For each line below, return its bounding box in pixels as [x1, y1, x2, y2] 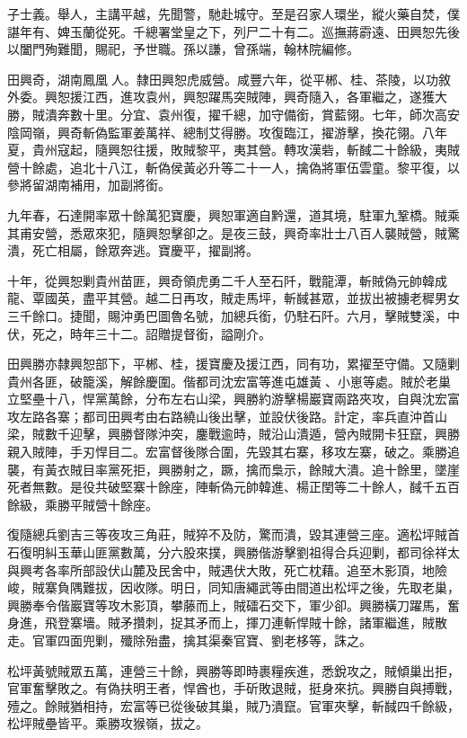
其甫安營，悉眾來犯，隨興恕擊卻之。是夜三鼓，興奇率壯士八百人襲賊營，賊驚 [7, 223, 460, 242]
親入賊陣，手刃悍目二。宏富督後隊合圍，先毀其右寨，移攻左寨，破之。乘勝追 [7, 442, 460, 461]
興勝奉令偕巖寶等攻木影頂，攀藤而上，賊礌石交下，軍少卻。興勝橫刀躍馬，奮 [7, 595, 460, 614]
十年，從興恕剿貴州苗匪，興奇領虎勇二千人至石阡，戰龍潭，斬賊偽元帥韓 [7, 271, 435, 289]
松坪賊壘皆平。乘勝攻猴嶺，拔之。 [7, 714, 208, 733]
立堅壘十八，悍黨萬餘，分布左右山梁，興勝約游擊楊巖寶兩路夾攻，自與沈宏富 [7, 389, 460, 408]
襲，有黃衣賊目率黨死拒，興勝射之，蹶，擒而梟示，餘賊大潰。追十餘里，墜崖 [7, 459, 460, 478]
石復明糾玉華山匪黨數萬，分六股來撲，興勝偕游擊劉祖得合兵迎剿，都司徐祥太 [7, 543, 460, 562]
